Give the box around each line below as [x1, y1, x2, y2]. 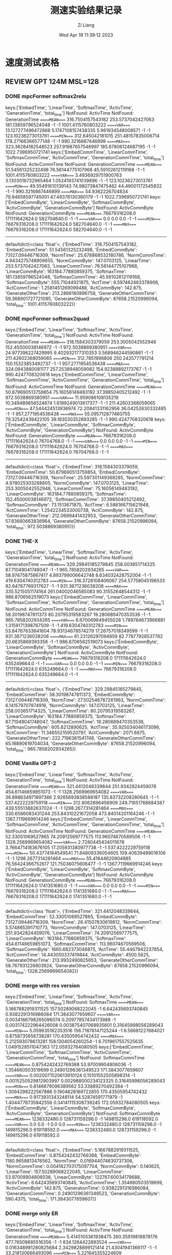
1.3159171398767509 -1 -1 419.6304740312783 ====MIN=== [5, 622, 128, 628]
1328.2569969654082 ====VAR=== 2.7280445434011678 [5, 839, 124, 845]
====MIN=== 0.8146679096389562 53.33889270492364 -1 [5, 1083, 128, 1089]
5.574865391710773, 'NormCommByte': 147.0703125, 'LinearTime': [5, 925, 146, 931]
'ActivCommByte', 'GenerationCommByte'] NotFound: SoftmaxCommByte [5, 1110, 160, 1116]
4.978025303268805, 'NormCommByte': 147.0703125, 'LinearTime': [5, 480, 149, 486]
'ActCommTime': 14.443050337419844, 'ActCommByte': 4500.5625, [5, 952, 150, 958]
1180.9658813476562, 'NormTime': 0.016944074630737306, [5, 1158, 134, 1164]
